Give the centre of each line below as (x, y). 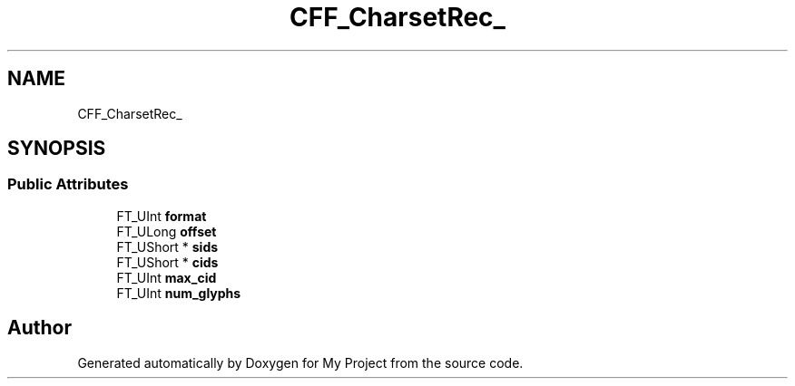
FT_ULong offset (167, 231)
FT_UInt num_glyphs (179, 293)
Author (39, 328)
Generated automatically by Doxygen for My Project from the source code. (300, 362)
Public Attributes (68, 184)
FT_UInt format (162, 216)
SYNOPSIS (57, 149)
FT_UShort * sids (167, 246)
